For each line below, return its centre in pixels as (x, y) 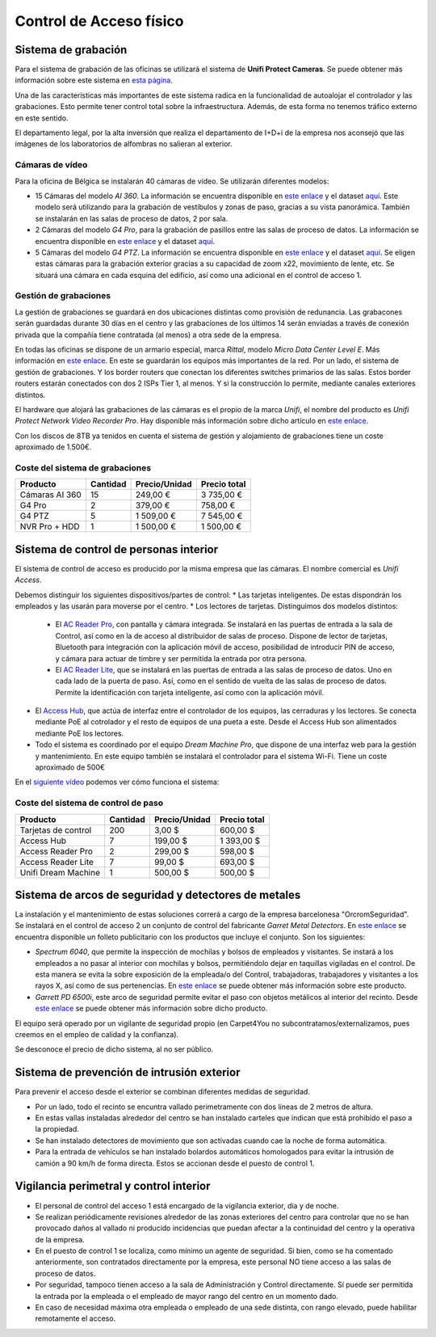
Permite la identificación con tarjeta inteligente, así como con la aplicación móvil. (190, 692)
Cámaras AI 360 (51, 495)
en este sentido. (42, 118)
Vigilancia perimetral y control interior (113, 1186)
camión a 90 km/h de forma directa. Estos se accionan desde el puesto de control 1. (175, 1163)
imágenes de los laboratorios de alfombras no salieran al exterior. (124, 144)
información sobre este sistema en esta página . (94, 80)
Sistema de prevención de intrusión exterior (128, 1072)
